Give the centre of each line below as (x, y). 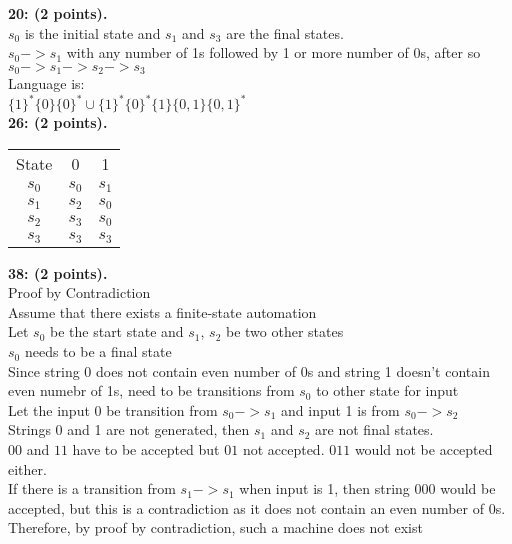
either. (27, 468)
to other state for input (387, 390)
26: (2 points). (58, 122)
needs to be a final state (98, 351)
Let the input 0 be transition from (113, 409)
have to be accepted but (146, 449)
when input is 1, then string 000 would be (367, 488)
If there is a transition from (92, 488)
